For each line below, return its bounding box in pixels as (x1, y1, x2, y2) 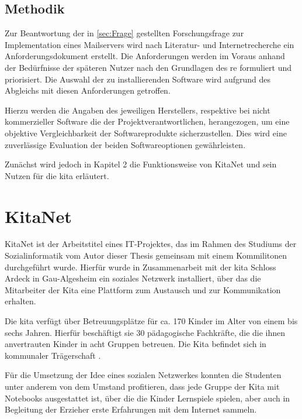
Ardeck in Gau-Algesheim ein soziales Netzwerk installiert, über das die (5, 272, 261, 284)
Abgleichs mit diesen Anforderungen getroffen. (5, 84, 171, 97)
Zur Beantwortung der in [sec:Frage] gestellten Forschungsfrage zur (5, 27, 244, 39)
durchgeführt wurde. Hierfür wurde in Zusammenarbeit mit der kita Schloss (5, 260, 276, 273)
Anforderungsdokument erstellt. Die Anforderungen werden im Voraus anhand (5, 50, 285, 62)
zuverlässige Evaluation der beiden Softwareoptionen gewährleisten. (5, 138, 246, 150)
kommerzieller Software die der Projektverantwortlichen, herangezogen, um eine (5, 115, 290, 128)
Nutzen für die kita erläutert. (5, 169, 109, 181)
